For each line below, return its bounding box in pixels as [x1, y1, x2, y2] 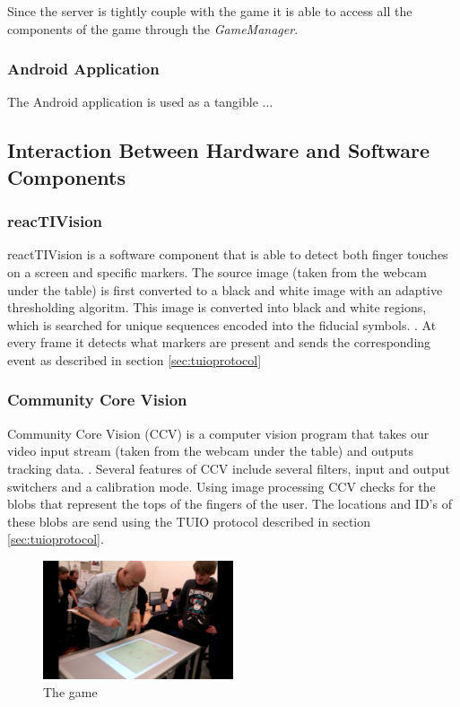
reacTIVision [7, 210, 103, 232]
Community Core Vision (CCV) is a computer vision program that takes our [7, 423, 430, 442]
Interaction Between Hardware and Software [7, 136, 430, 164]
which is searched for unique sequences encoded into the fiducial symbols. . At [7, 315, 437, 334]
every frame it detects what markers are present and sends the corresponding [7, 333, 431, 352]
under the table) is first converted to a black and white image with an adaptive [7, 280, 443, 299]
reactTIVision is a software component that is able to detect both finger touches [7, 245, 448, 264]
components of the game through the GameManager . [7, 19, 299, 38]
